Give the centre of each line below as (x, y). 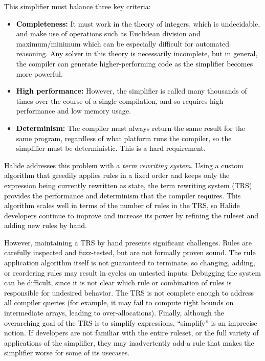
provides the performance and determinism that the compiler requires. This (123, 195)
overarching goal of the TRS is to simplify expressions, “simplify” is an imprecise (131, 322)
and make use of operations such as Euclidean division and (108, 33)
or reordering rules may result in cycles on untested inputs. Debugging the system (132, 272)
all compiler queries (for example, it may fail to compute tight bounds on (119, 302)
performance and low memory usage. (73, 111)
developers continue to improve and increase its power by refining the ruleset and (131, 215)
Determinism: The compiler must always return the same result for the (130, 128)
